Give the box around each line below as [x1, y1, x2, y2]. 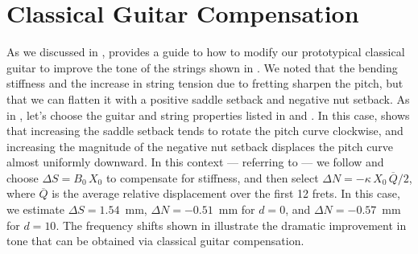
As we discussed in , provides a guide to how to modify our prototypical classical [6, 43, 405, 60]
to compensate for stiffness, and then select [106, 169, 319, 186]
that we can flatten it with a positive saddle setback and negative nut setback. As [6, 90, 410, 107]
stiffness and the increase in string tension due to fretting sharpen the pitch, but [6, 75, 404, 92]
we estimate [6, 201, 64, 218]
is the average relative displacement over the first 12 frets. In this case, [52, 185, 400, 202]
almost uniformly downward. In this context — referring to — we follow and [6, 154, 384, 170]
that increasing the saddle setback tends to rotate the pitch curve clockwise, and [6, 122, 404, 139]
